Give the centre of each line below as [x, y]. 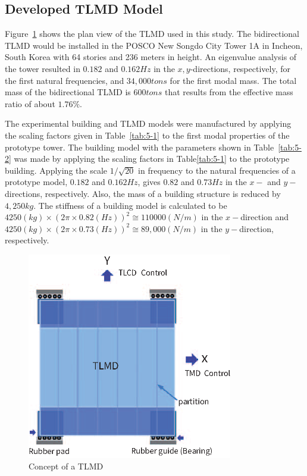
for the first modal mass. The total [233, 80]
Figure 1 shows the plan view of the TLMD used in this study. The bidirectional [152, 34]
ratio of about [30, 103]
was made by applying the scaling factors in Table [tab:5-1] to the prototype [152, 159]
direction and [265, 217]
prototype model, [36, 182]
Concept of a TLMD [66, 466]
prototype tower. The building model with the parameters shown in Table [140, 147]
